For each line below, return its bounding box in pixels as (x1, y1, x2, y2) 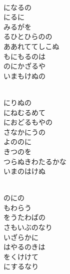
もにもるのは (3, 51, 45, 61)
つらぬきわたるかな (3, 156, 66, 166)
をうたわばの (3, 212, 45, 222)
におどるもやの (3, 117, 52, 127)
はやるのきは (3, 241, 45, 252)
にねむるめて (3, 107, 45, 117)
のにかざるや (3, 61, 45, 71)
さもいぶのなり (3, 222, 52, 232)
